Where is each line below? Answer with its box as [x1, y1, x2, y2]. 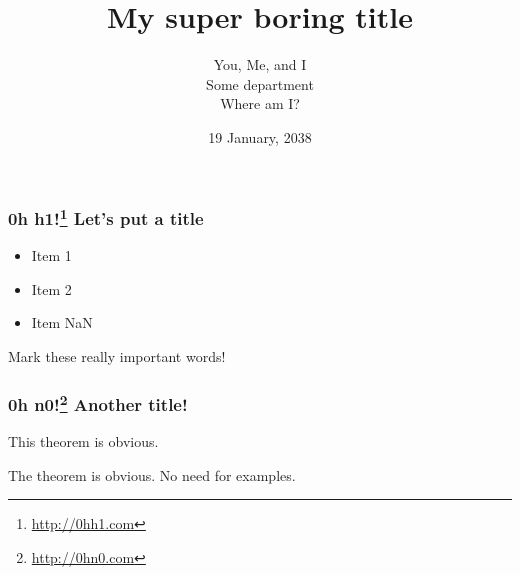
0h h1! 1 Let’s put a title [8, 203, 204, 230]
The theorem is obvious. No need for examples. [8, 464, 296, 485]
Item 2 [31, 278, 72, 299]
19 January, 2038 [208, 126, 312, 147]
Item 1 [31, 245, 72, 266]
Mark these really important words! [8, 346, 226, 367]
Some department [206, 73, 314, 94]
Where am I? [220, 93, 300, 114]
